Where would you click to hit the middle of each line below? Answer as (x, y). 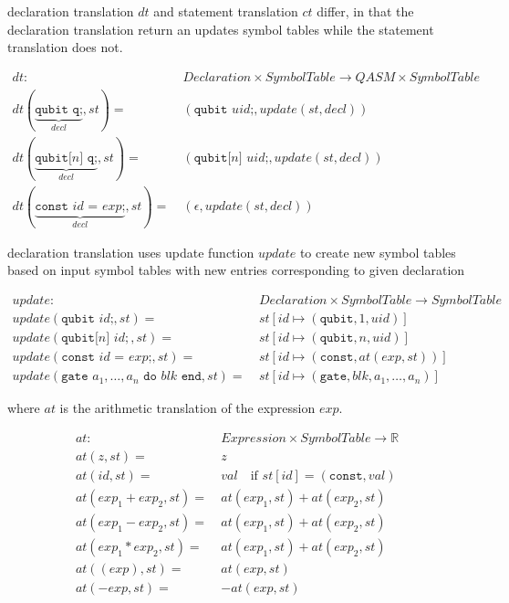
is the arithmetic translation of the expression (187, 408)
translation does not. (65, 47)
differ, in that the (365, 11)
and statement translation (226, 11)
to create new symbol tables (378, 252)
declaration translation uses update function (131, 252)
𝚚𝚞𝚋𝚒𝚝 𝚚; (59, 110)
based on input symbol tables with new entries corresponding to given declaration (236, 270)
